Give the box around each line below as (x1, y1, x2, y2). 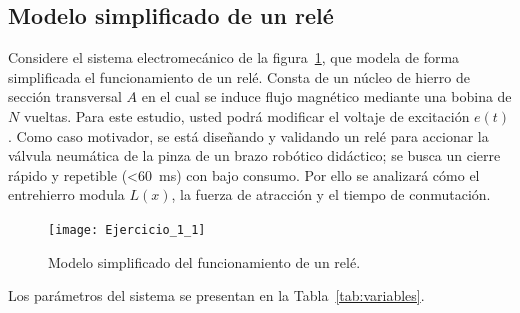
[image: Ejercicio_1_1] (48, 222, 206, 237)
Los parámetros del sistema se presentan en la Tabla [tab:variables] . (8, 285, 425, 306)
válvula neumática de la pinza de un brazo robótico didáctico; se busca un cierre (8, 145, 501, 166)
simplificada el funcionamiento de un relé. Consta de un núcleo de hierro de (8, 66, 470, 87)
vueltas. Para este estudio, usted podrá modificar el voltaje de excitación (23, 105, 470, 126)
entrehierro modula (8, 184, 125, 205)
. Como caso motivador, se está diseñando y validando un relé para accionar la (8, 125, 489, 146)
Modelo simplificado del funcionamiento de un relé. (48, 251, 361, 272)
